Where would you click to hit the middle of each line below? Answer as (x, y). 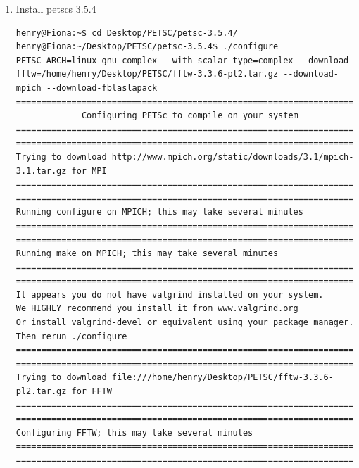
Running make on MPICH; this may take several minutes (147, 254)
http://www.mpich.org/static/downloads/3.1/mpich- (233, 157)
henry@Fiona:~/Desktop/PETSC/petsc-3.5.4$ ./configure (147, 47)
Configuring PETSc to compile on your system (190, 116)
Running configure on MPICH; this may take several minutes (159, 212)
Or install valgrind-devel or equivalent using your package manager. (185, 323)
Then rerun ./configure (71, 336)
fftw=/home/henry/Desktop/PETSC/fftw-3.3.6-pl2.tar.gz (147, 74)
